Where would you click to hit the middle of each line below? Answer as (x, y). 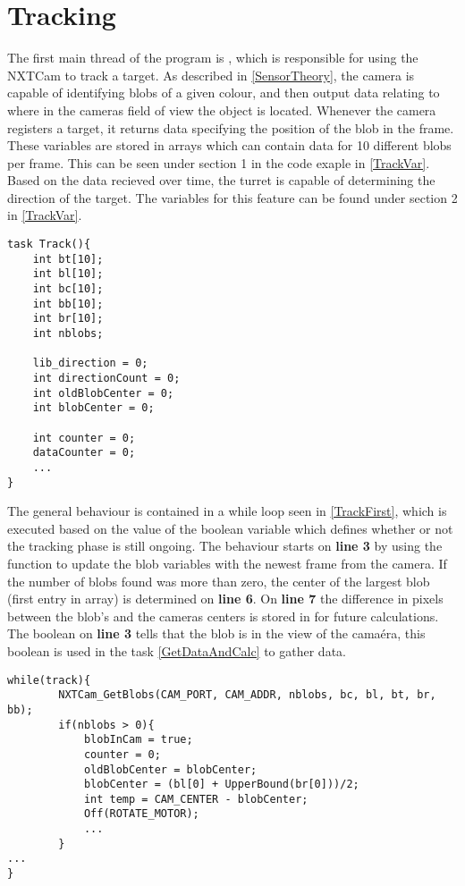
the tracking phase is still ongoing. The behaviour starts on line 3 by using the (225, 546)
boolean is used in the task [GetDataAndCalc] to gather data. (177, 650)
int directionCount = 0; (106, 378)
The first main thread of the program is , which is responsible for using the (213, 58)
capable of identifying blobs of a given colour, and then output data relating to (224, 93)
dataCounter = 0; (84, 453)
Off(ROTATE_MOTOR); (141, 814)
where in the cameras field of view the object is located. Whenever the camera (222, 110)
